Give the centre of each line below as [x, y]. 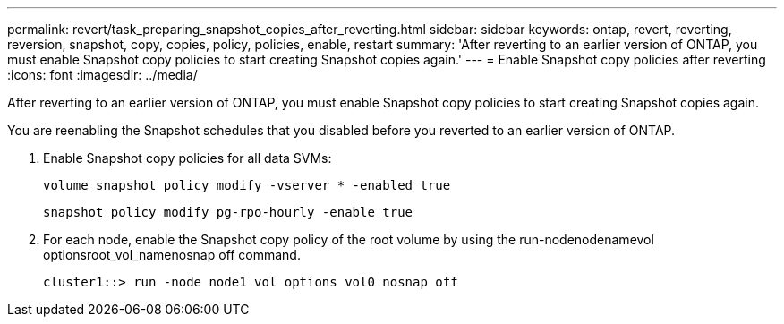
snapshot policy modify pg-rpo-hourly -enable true [228, 212]
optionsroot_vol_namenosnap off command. [172, 255]
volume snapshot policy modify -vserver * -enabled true [247, 185]
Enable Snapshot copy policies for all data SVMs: [187, 158]
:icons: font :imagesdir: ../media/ [102, 75]
